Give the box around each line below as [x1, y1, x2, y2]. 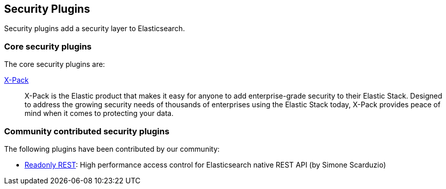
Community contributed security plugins [4, 126, 170, 136]
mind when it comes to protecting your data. [25, 109, 174, 118]
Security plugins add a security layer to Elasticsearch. [4, 24, 185, 33]
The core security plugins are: [4, 60, 105, 69]
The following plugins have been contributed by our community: [4, 144, 220, 153]
